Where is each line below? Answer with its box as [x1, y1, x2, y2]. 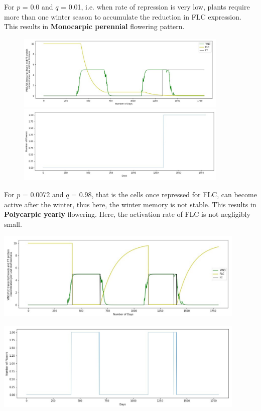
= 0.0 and [22, 2, 53, 12]
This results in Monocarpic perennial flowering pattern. [4, 21, 185, 32]
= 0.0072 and [22, 189, 64, 199]
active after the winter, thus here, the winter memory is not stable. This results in [4, 199, 256, 209]
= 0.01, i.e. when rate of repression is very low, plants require [61, 2, 250, 12]
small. [4, 218, 22, 229]
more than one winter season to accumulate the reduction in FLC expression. [4, 11, 241, 22]
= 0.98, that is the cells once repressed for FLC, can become [71, 189, 257, 199]
